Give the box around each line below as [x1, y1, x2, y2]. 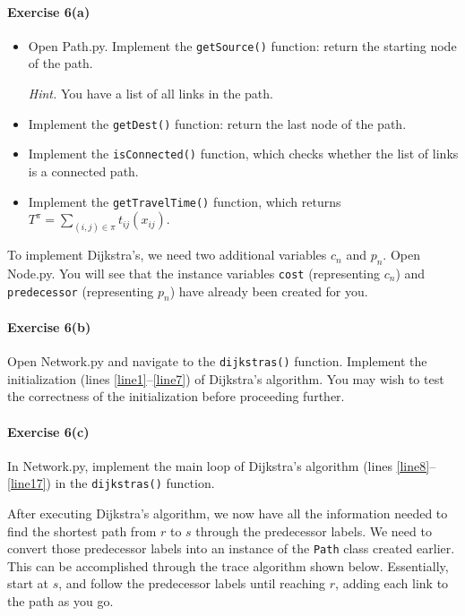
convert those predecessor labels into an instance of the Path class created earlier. [7, 539, 455, 558]
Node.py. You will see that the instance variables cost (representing [7, 263, 381, 282]
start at [7, 574, 49, 593]
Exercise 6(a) [7, 2, 90, 21]
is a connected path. [28, 161, 139, 180]
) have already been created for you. [169, 281, 368, 300]
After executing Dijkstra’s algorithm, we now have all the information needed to [7, 504, 448, 522]
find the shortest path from [7, 521, 157, 540]
